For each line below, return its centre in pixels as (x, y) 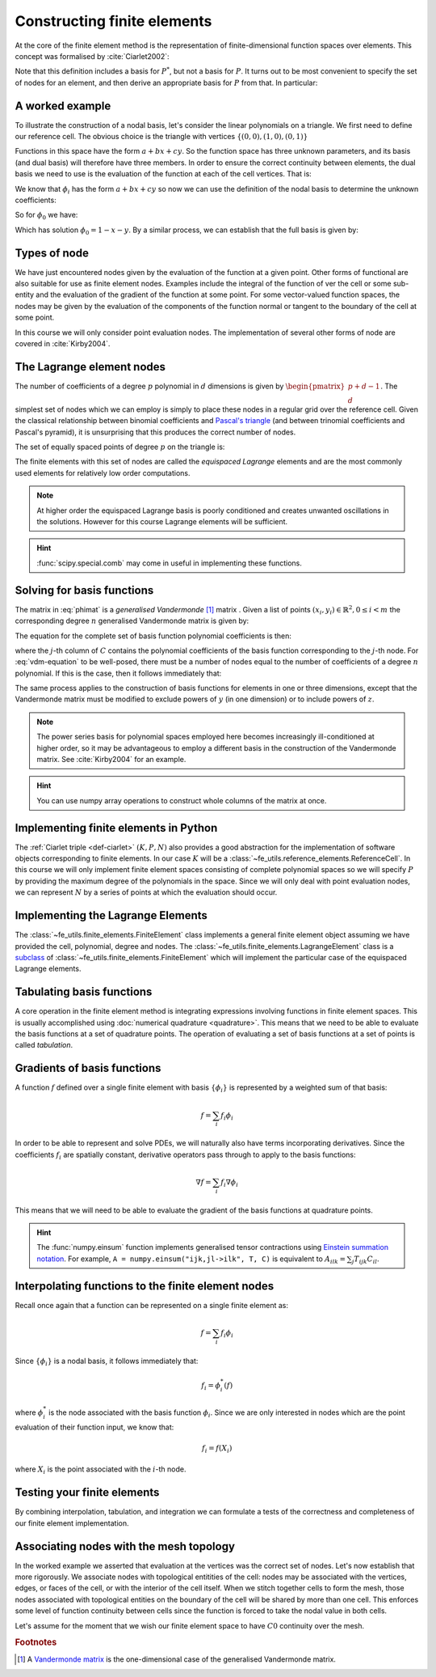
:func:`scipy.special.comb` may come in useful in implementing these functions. (169, 563)
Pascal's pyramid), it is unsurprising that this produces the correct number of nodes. (155, 432)
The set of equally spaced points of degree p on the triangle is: (120, 447)
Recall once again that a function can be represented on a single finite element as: (152, 1305)
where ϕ (29, 1412)
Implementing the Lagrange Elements (111, 915)
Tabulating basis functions (84, 992)
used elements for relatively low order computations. (103, 472)
